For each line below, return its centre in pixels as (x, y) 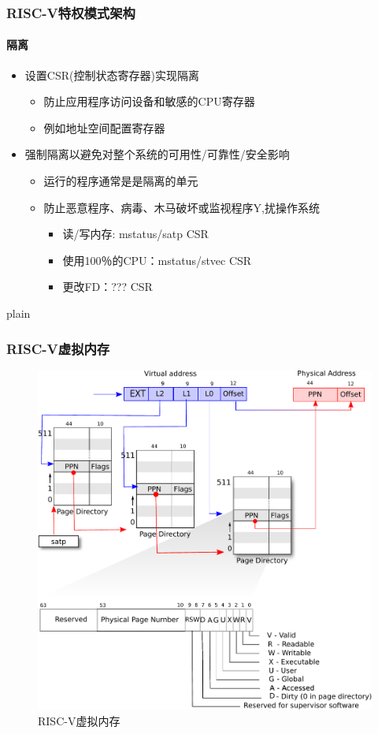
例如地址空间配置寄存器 (104, 127)
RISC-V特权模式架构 (71, 12)
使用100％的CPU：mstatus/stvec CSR (157, 260)
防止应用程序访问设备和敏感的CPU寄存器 (149, 101)
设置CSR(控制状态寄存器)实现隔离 (112, 75)
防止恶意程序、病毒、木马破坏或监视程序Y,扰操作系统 (182, 207)
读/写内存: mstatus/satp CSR (135, 234)
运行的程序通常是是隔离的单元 (121, 181)
